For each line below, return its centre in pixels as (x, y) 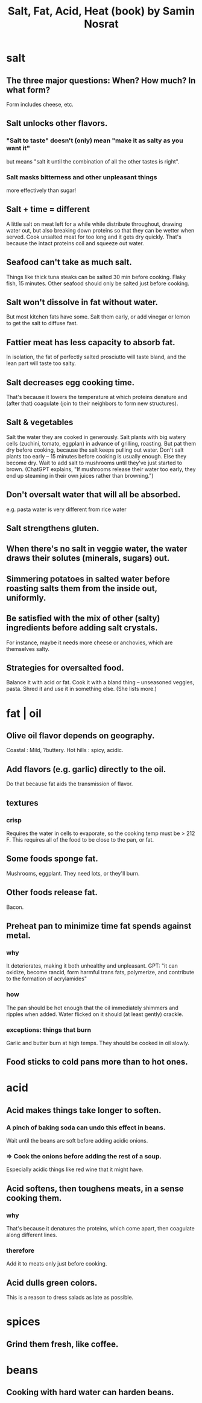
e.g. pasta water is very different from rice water (66, 509)
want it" (18, 148)
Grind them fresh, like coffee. (62, 1344)
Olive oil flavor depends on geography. (80, 736)
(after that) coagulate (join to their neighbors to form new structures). (92, 403)
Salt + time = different (48, 209)
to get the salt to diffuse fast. (42, 323)
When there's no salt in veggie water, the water (97, 549)
